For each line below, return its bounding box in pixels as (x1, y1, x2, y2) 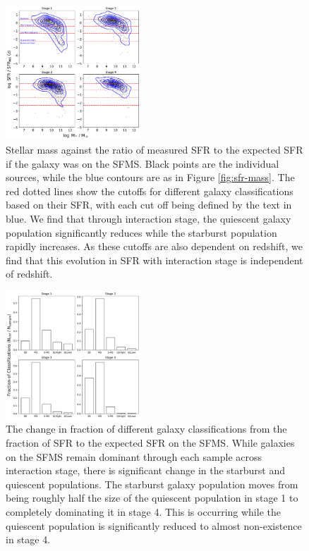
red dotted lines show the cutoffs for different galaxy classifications (6, 183, 293, 198)
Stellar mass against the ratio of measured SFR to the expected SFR (6, 142, 303, 157)
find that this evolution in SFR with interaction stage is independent (6, 252, 303, 267)
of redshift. (6, 266, 53, 281)
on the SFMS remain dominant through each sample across (6, 449, 262, 464)
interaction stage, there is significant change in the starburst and (6, 463, 286, 478)
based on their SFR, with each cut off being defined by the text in (6, 197, 292, 212)
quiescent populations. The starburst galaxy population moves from (6, 476, 298, 491)
